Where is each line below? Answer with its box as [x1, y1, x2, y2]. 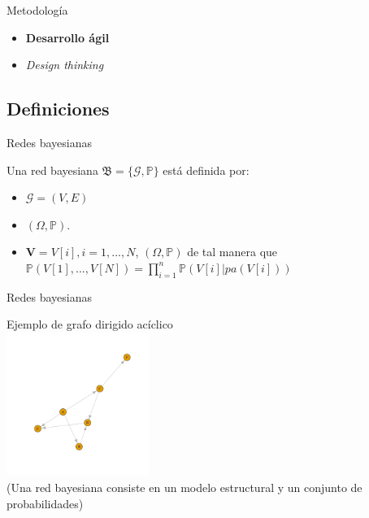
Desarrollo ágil [25, 28, 110, 46]
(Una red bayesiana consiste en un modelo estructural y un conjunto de [7, 478, 362, 495]
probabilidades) [7, 494, 84, 511]
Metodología [7, 2, 68, 18]
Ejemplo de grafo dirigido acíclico [7, 316, 173, 333]
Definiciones [7, 96, 110, 121]
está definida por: [163, 161, 250, 178]
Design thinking [25, 56, 104, 73]
